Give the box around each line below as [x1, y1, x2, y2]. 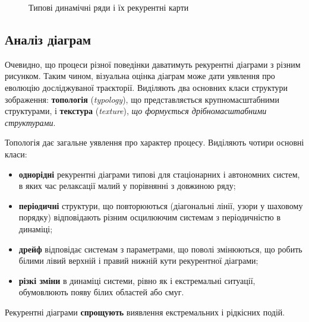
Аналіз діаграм [5, 30, 92, 48]
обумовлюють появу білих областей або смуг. [18, 286, 184, 298]
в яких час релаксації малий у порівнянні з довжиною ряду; [18, 179, 236, 192]
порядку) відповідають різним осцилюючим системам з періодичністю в [18, 211, 281, 223]
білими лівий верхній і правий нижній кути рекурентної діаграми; [18, 254, 258, 267]
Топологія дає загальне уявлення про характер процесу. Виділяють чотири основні [5, 136, 304, 149]
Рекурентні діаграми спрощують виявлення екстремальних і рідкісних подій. [5, 305, 285, 318]
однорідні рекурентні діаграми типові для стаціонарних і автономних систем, [18, 168, 300, 180]
